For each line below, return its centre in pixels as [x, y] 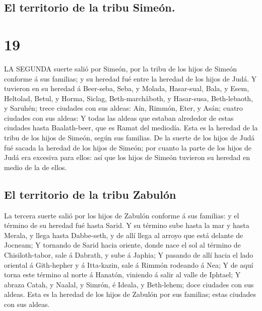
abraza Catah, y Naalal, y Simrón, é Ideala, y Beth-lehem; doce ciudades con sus [129, 284]
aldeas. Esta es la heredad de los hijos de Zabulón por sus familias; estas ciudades [130, 294]
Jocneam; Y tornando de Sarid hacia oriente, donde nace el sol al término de [122, 245]
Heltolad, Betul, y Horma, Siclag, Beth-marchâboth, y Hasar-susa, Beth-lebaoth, [129, 98]
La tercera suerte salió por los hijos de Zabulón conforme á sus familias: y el [122, 215]
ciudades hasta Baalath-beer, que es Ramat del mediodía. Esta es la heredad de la [131, 128]
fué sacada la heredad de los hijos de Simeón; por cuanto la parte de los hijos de [128, 147]
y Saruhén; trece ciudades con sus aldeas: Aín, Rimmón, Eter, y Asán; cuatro [123, 108]
